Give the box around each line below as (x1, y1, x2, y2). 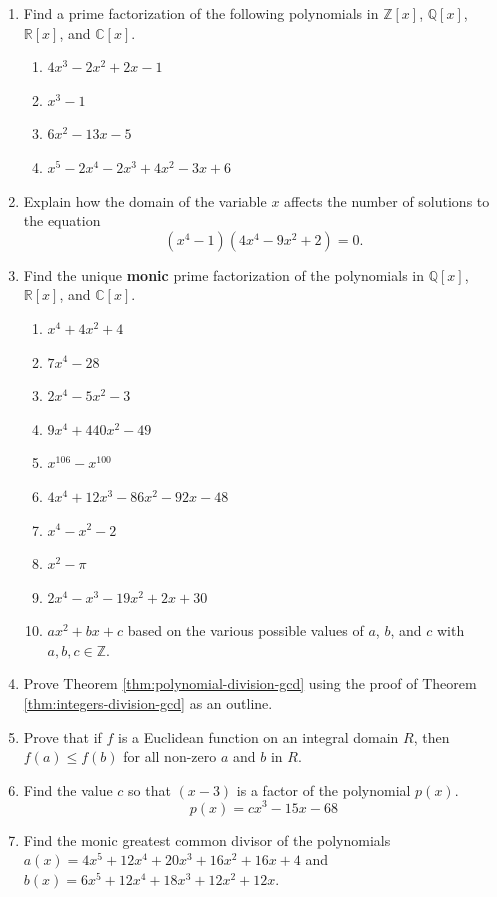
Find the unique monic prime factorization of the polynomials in (23, 264, 425, 285)
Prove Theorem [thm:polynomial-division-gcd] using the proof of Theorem (23, 673, 477, 694)
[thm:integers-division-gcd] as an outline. (23, 693, 273, 714)
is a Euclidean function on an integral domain (118, 726, 399, 747)
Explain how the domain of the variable (23, 190, 267, 211)
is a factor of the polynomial (236, 779, 411, 800)
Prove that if (23, 726, 102, 747)
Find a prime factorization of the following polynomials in (23, 3, 379, 23)
